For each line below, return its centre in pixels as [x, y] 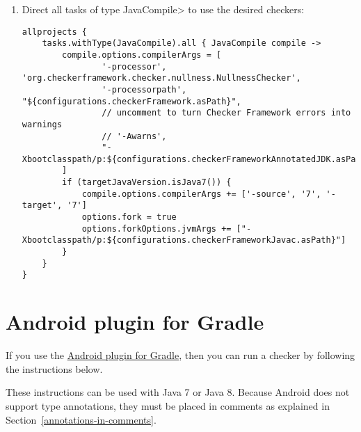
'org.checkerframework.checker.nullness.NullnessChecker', [161, 78]
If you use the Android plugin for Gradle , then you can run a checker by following [180, 355]
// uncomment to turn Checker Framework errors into [226, 113]
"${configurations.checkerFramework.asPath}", [131, 101]
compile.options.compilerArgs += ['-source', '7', [201, 194]
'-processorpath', [144, 89]
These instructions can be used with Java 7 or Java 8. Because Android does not [178, 392]
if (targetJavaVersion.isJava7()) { [147, 183]
